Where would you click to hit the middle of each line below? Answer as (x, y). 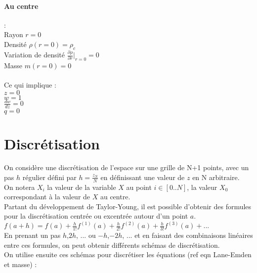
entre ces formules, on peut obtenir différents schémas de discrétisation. (112, 245)
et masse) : (21, 264)
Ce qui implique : (30, 85)
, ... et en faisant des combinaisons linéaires (188, 235)
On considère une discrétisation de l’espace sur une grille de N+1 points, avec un (127, 167)
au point (139, 187)
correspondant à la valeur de (47, 197)
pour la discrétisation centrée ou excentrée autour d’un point (96, 216)
